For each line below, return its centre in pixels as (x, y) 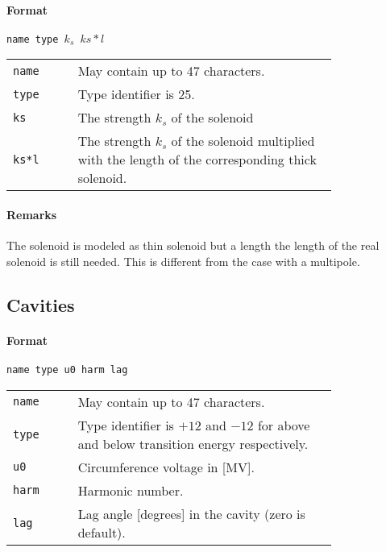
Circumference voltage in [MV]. (166, 467)
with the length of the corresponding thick (197, 160)
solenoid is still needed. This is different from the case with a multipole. (183, 261)
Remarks (32, 215)
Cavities (41, 304)
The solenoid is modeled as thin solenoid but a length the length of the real (193, 245)
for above (284, 425)
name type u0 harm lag (67, 370)
